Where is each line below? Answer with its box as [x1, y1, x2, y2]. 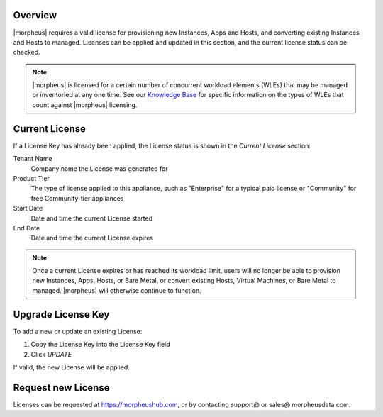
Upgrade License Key [13, 308, 110, 321]
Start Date [13, 204, 43, 213]
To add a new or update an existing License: [13, 327, 143, 335]
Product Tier [13, 174, 50, 182]
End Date [13, 223, 40, 232]
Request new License [13, 382, 110, 394]
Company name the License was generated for [30, 164, 168, 173]
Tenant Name [13, 155, 52, 163]
